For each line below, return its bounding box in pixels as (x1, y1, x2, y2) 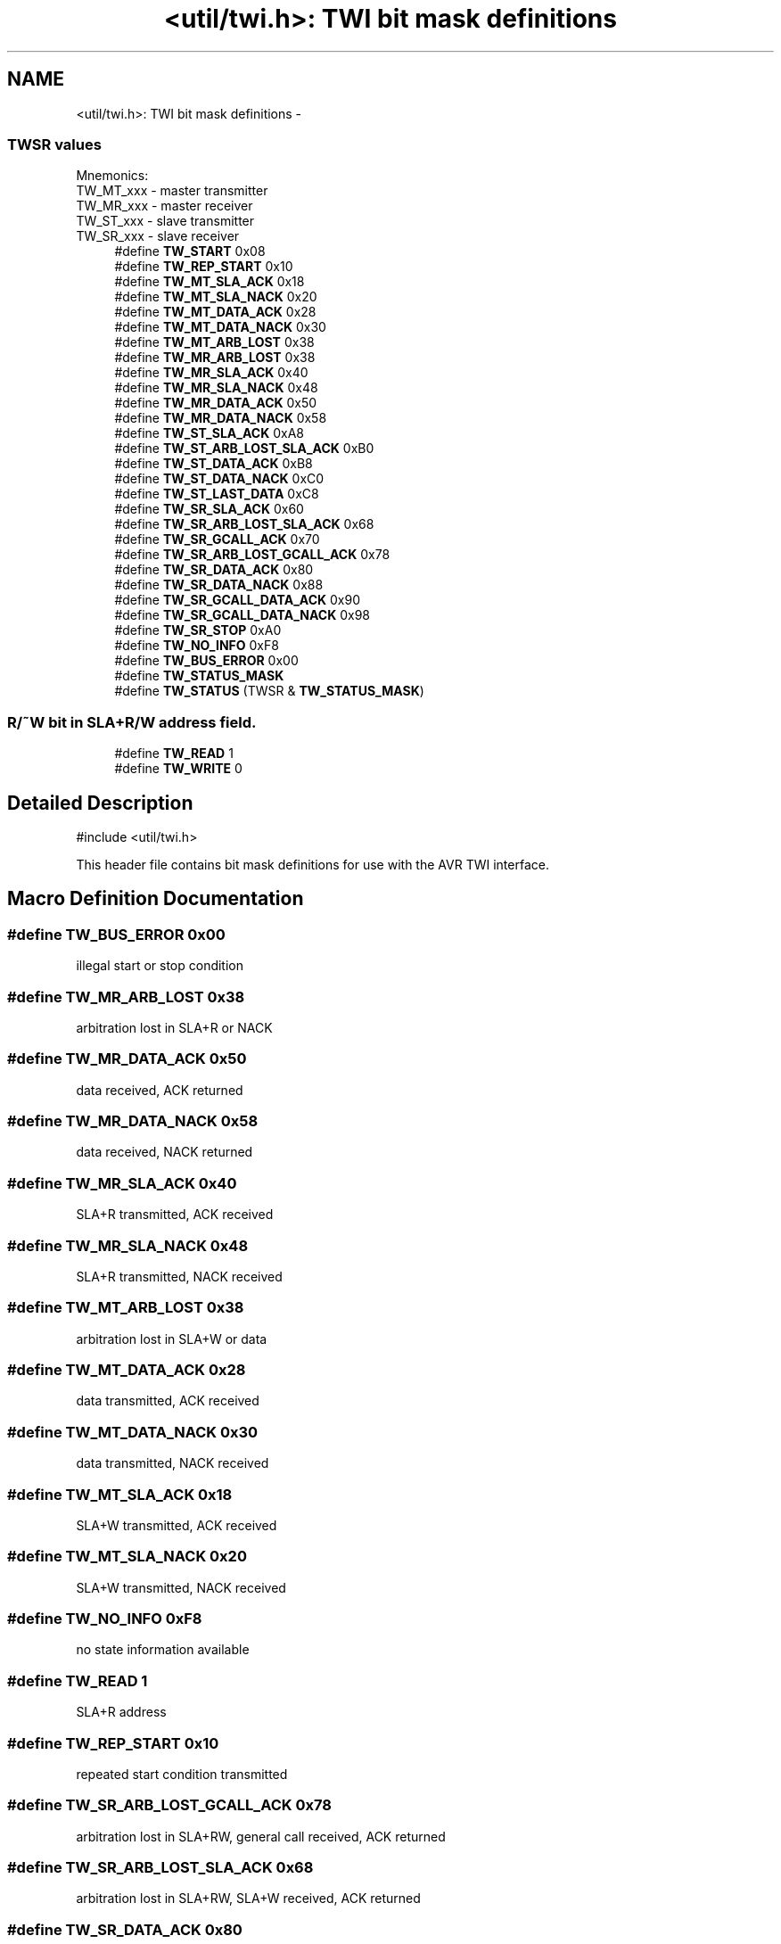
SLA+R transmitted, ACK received (76, 1207, 274, 1223)
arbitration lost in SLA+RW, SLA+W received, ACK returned (76, 1890, 421, 1907)
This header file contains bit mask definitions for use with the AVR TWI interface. (76, 856, 549, 872)
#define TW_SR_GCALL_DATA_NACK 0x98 (114, 607, 370, 623)
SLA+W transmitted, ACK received (76, 1517, 277, 1533)
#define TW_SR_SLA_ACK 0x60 (114, 501, 304, 517)
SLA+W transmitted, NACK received (76, 1579, 286, 1595)
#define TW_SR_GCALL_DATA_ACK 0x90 (114, 592, 361, 608)
